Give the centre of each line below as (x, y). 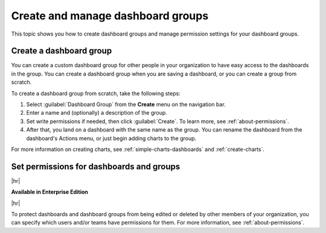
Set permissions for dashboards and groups (96, 166)
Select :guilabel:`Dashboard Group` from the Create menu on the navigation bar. (126, 104)
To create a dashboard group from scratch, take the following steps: (96, 93)
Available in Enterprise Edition (50, 192)
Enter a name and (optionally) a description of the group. (97, 113)
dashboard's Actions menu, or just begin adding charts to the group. (111, 138)
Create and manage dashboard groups (110, 16)
